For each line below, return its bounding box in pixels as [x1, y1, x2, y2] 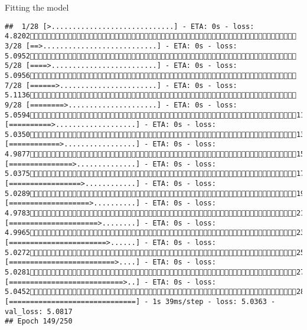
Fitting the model [5, 1, 69, 13]
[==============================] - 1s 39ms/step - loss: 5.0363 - [5, 297, 276, 306]
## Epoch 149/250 [5, 317, 73, 326]
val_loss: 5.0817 [5, 307, 73, 316]
